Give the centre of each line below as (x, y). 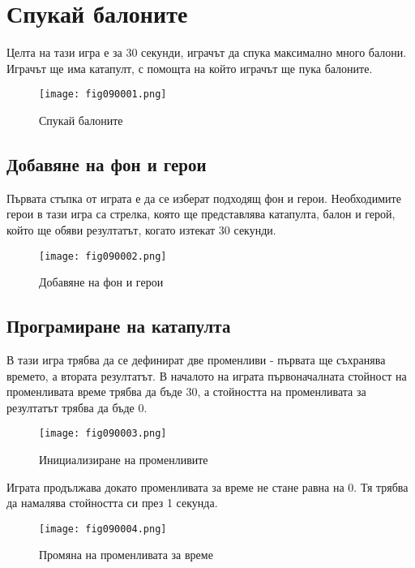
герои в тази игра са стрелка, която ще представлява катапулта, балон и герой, (201, 214)
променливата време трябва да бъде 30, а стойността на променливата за (186, 392)
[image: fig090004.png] (103, 529)
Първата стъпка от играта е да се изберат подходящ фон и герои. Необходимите (204, 198)
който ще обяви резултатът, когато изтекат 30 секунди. (141, 229)
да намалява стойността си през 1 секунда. (112, 503)
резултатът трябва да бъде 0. (77, 407)
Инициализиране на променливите (124, 460)
